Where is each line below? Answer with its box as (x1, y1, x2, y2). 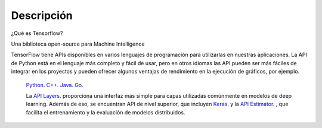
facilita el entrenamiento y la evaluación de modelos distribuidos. (26, 108, 185, 116)
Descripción (11, 9, 73, 22)
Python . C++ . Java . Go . (26, 81, 83, 88)
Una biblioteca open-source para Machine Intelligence (11, 40, 145, 47)
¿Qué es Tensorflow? (11, 30, 63, 37)
